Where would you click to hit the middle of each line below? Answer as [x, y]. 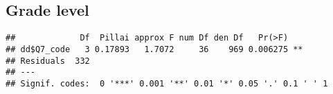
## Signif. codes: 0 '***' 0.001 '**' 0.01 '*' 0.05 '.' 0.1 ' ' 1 [167, 83]
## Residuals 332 [48, 61]
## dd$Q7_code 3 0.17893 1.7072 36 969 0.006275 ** [154, 49]
